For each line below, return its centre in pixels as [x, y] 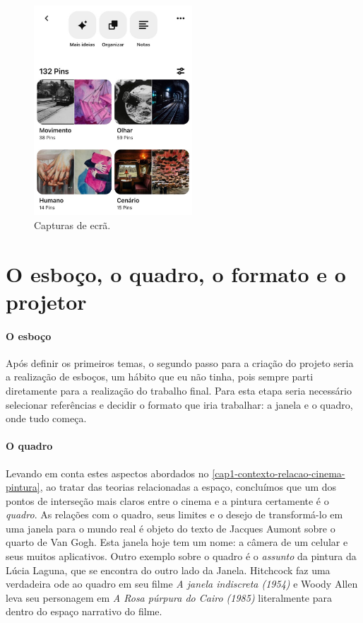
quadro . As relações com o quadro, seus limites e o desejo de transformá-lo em [174, 514]
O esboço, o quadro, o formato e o [176, 273]
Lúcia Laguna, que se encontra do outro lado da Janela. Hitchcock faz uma [168, 570]
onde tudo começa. [46, 418]
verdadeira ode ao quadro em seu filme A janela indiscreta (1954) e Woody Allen [182, 584]
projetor [46, 301]
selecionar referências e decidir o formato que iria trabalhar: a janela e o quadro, [179, 404]
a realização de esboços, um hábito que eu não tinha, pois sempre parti [160, 377]
